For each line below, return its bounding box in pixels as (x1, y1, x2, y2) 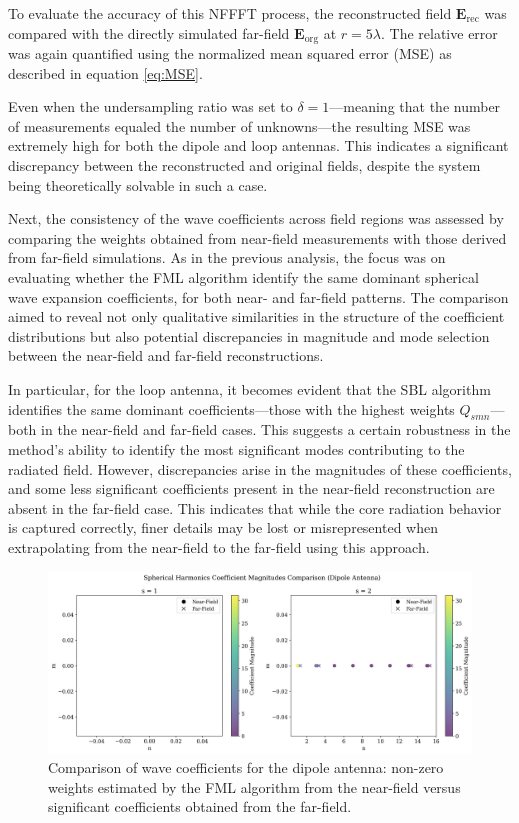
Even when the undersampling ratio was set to (8, 96, 293, 117)
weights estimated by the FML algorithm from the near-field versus (48, 776, 461, 797)
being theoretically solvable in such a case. (8, 174, 268, 195)
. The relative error (381, 22, 498, 43)
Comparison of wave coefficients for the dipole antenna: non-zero (48, 757, 444, 778)
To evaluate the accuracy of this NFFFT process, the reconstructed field (8, 3, 452, 23)
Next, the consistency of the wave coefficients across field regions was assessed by (8, 208, 504, 229)
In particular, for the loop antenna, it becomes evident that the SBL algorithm (8, 378, 491, 399)
